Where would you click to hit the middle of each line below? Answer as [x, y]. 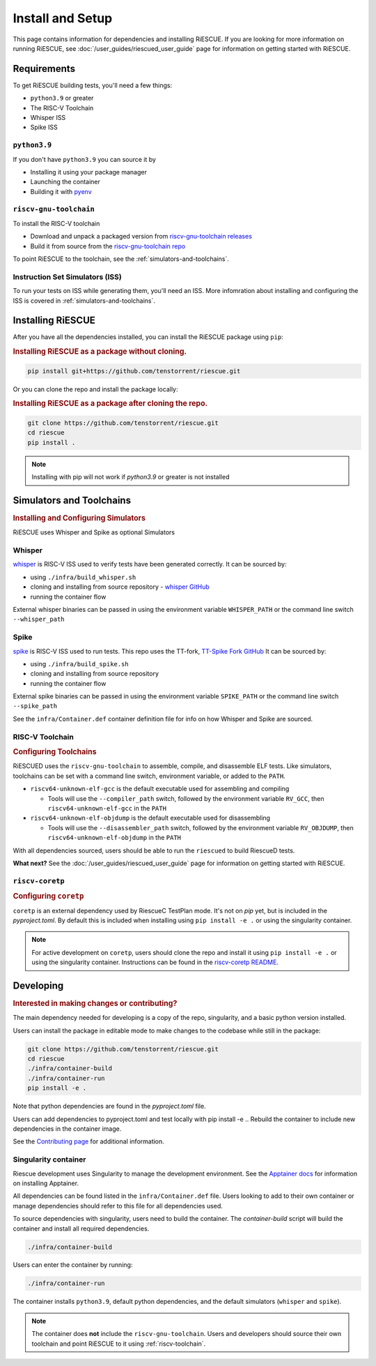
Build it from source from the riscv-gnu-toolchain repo [108, 246]
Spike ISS [44, 127]
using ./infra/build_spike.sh [79, 663]
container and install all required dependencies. [81, 1229]
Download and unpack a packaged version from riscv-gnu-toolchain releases [141, 237]
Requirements [44, 69]
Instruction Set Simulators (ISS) [67, 277]
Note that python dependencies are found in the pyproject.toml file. [109, 1106]
